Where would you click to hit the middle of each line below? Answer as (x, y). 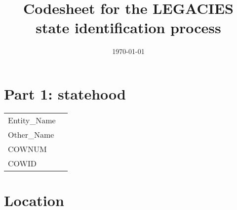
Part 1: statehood (65, 93)
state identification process (128, 27)
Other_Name (31, 134)
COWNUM (27, 149)
